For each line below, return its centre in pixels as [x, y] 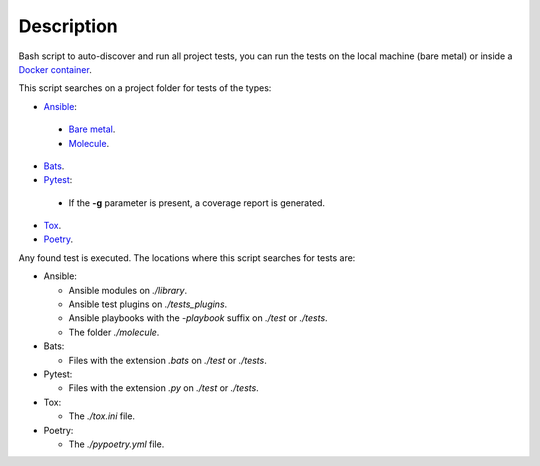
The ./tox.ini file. [101, 416]
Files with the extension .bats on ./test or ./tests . [167, 360]
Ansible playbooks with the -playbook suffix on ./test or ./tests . [198, 318]
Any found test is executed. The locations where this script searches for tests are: [187, 257]
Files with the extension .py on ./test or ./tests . [163, 388]
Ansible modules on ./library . [128, 290]
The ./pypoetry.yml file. [116, 444]
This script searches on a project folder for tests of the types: [145, 88]
